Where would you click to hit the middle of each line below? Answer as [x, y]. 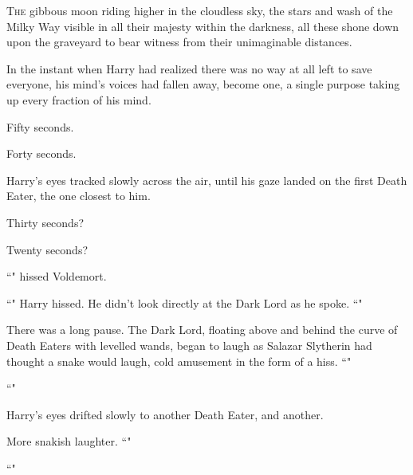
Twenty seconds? [47, 249]
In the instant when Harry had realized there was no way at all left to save [189, 68]
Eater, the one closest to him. [79, 196]
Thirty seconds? [45, 222]
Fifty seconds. [40, 126]
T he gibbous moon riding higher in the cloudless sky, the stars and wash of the [200, 10]
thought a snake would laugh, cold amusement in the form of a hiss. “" [179, 361]
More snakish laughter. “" [69, 441]
